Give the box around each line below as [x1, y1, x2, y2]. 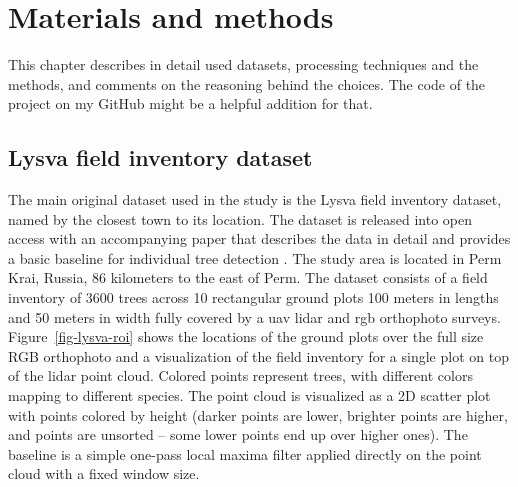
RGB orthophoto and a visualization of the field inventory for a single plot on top [8, 345, 509, 366]
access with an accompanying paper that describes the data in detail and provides [8, 228, 511, 249]
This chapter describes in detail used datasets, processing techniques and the [8, 54, 479, 75]
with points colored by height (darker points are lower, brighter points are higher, [8, 404, 508, 425]
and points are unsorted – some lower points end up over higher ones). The [8, 424, 468, 445]
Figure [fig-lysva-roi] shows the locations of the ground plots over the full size [8, 326, 484, 347]
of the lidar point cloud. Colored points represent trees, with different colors [8, 365, 473, 386]
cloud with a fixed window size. [8, 463, 200, 484]
